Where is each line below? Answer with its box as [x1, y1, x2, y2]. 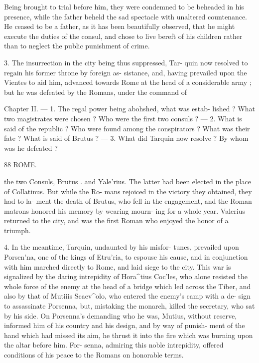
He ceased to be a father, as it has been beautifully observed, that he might [4, 21, 235, 31]
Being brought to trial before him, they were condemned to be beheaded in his [4, 1, 244, 11]
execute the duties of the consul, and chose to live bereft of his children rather [4, 30, 243, 41]
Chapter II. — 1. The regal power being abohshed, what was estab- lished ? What [4, 103, 256, 114]
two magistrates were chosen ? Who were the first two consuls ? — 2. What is [4, 113, 242, 123]
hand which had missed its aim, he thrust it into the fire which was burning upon [4, 330, 253, 340]
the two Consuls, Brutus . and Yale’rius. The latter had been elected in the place [4, 176, 252, 186]
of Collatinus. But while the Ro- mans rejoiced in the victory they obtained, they [4, 186, 252, 196]
